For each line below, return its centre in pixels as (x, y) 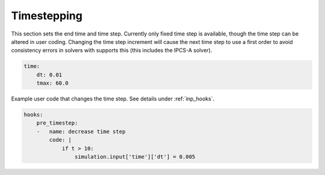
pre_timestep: (57, 123)
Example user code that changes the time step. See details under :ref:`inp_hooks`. (113, 99)
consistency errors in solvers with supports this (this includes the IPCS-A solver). (112, 51)
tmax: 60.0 (52, 83)
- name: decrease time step (81, 131)
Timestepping (47, 16)
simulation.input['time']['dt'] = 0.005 (135, 157)
